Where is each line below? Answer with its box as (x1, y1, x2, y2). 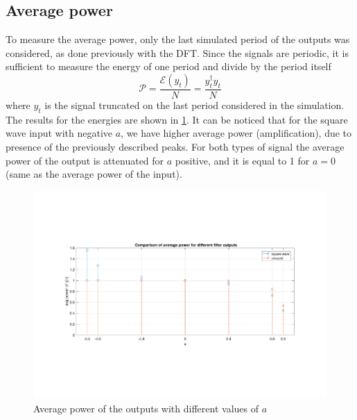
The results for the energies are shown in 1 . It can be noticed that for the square (6, 112, 348, 126)
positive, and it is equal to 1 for (175, 153, 310, 167)
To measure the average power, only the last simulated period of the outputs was (6, 32, 350, 47)
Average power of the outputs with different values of (33, 401, 259, 416)
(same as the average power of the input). (6, 167, 182, 181)
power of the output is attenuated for (6, 153, 164, 167)
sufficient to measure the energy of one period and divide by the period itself (6, 59, 331, 74)
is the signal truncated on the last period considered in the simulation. (44, 98, 345, 112)
